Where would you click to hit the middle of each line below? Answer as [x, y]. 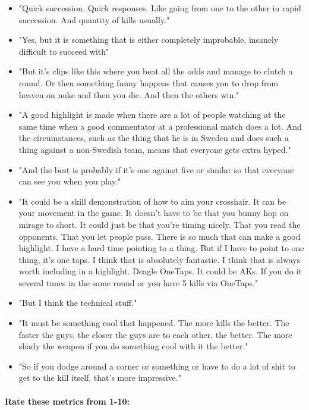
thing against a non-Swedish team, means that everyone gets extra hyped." [155, 149]
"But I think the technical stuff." [78, 303]
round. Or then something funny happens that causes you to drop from [149, 82]
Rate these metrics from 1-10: [67, 401]
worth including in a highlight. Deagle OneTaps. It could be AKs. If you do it [160, 271]
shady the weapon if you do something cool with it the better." [133, 346]
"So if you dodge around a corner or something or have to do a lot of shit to [157, 366]
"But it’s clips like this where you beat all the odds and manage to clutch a [156, 71]
